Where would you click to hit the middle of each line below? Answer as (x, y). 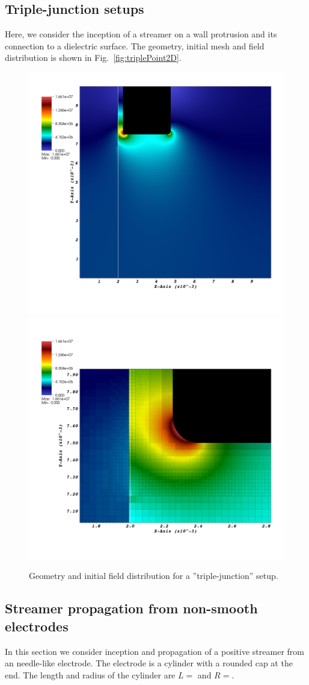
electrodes (37, 626)
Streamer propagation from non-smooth (131, 608)
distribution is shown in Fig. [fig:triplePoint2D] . (93, 58)
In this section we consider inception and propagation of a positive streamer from (154, 651)
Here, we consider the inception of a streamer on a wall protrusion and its (141, 34)
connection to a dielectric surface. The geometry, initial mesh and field (135, 45)
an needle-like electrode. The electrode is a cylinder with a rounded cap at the (149, 663)
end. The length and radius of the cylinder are (90, 674)
